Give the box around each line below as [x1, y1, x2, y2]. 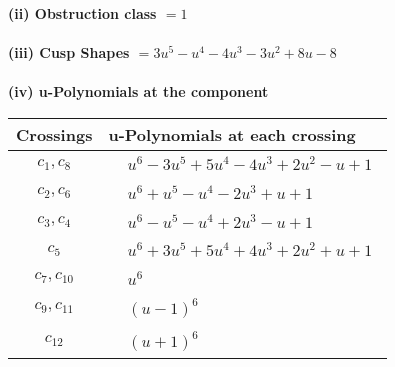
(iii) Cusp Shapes [8, 42, 130, 63]
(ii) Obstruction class [8, 3, 157, 23]
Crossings [16, 122, 93, 146]
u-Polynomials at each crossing [108, 122, 356, 146]
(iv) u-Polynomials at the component [8, 81, 269, 102]
